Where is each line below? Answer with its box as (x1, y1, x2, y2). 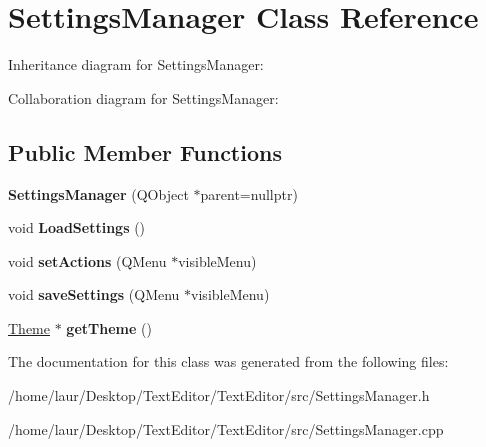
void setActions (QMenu (8, 250, 167, 271)
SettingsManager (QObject (8, 183, 189, 204)
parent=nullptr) (200, 183, 298, 204)
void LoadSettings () (8, 217, 146, 238)
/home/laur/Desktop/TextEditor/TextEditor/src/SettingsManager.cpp (8, 418, 444, 439)
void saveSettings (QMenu (8, 284, 180, 305)
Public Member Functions (8, 136, 282, 167)
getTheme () (66, 317, 152, 338)
